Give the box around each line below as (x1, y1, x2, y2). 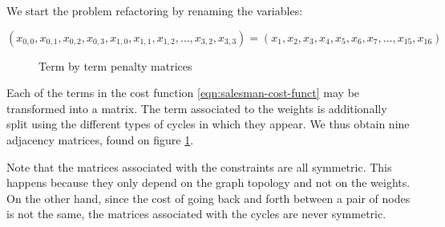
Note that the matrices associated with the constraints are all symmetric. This (6, 158, 392, 175)
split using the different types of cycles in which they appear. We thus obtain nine (6, 116, 410, 132)
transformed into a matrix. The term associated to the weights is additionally (6, 99, 387, 116)
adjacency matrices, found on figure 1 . (6, 131, 194, 148)
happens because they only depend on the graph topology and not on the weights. (6, 174, 411, 191)
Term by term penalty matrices (38, 57, 192, 74)
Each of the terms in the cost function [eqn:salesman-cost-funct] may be (6, 84, 360, 101)
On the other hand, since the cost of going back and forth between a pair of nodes (6, 189, 411, 206)
